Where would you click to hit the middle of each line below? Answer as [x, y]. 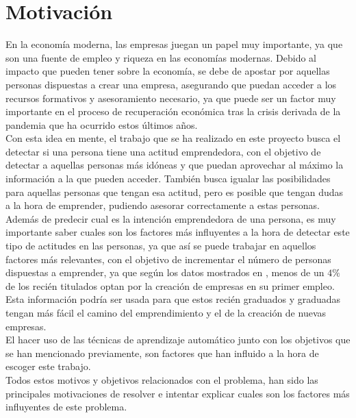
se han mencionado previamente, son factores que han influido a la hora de [162, 353]
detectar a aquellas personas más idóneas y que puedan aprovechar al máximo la [175, 165]
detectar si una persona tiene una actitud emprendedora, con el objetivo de [163, 151]
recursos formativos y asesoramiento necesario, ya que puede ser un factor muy [171, 98]
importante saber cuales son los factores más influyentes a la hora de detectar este [178, 232]
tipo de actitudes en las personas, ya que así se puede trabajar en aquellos [161, 246]
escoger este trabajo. [48, 366]
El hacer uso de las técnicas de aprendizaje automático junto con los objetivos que [178, 340]
